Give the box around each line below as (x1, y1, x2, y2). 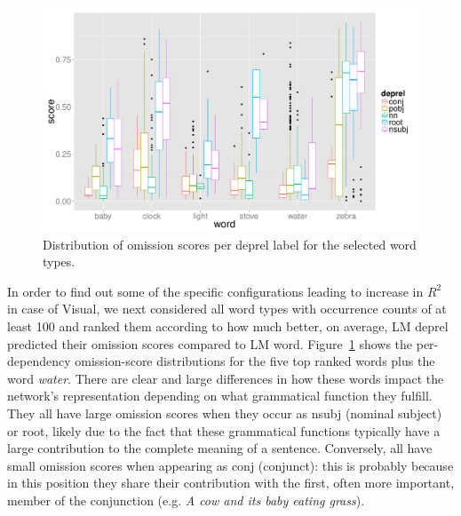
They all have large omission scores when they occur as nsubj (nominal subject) (7, 403, 442, 422)
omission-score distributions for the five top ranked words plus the (75, 352, 435, 370)
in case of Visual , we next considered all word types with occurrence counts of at (7, 299, 447, 318)
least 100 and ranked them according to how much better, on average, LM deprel (7, 316, 449, 335)
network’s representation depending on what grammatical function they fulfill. (7, 386, 433, 405)
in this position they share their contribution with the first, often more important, (7, 473, 455, 492)
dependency (7, 352, 71, 370)
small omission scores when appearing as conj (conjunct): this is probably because (7, 456, 454, 474)
